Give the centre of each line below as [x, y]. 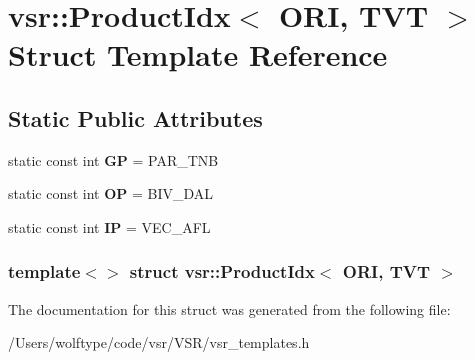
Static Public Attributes [135, 117]
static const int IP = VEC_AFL [109, 226]
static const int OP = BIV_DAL [111, 193]
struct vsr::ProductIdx [222, 271]
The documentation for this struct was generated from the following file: [229, 308]
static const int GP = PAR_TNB [113, 159]
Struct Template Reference [198, 54]
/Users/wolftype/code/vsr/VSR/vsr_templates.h [159, 342]
